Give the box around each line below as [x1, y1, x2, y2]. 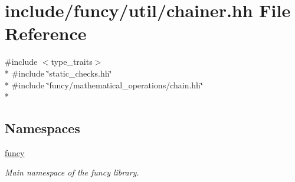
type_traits [51, 55, 93, 68]
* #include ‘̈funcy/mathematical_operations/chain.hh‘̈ [5, 78, 203, 91]
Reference [5, 21, 87, 45]
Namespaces [5, 119, 80, 137]
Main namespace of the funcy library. [5, 166, 139, 178]
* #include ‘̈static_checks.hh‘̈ [5, 67, 112, 79]
